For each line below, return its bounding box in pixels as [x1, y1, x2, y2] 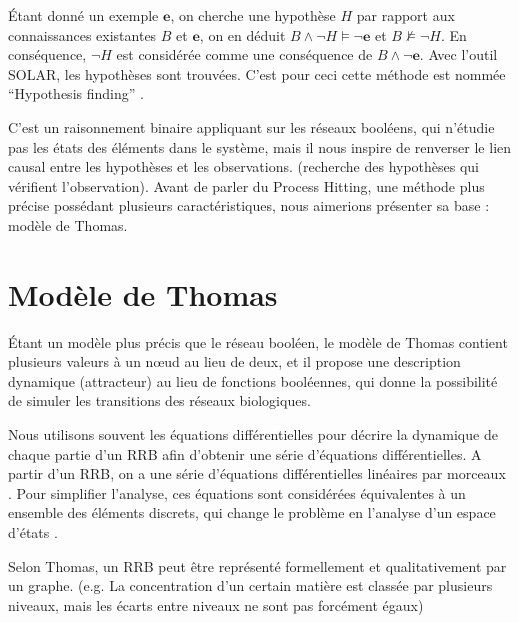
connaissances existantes [8, 24, 157, 45]
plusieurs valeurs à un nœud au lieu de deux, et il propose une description [8, 351, 461, 372]
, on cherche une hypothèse [170, 5, 336, 25]
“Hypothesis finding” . [8, 83, 144, 104]
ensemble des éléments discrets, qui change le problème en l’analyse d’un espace [8, 502, 496, 523]
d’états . [8, 522, 58, 542]
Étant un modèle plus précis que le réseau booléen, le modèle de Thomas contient [8, 331, 508, 352]
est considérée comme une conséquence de [116, 44, 373, 65]
